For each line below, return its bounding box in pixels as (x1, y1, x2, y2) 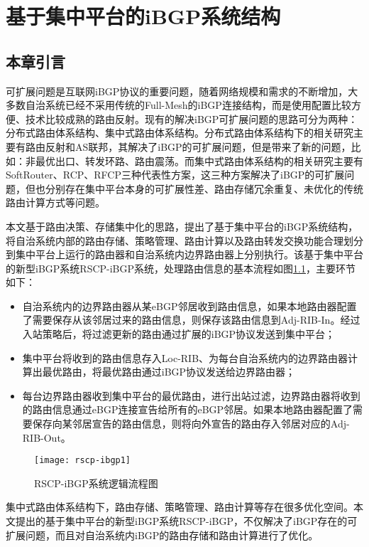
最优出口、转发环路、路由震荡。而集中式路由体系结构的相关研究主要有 (35, 153, 363, 168)
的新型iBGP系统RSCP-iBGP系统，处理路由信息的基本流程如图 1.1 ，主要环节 (6, 260, 356, 275)
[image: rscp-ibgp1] (34, 455, 131, 466)
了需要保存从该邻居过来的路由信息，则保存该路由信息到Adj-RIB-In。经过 (22, 312, 360, 327)
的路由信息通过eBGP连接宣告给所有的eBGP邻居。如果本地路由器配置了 (22, 402, 353, 417)
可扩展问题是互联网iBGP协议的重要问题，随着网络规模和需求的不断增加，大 (6, 83, 358, 98)
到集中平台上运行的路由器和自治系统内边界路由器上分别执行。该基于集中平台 (6, 247, 363, 262)
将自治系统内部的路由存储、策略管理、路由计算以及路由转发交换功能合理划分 (6, 233, 363, 248)
